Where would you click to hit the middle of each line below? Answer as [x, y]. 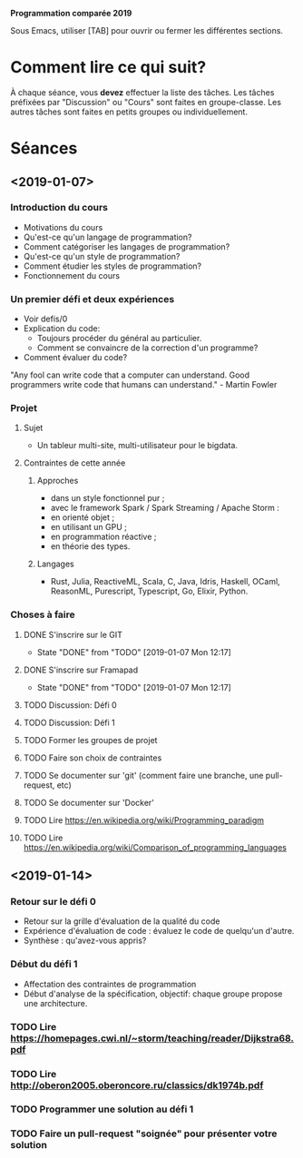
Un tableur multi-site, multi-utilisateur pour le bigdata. [137, 446]
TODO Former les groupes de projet [90, 740]
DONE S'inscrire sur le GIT [73, 634]
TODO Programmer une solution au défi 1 [102, 1109]
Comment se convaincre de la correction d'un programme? [147, 348]
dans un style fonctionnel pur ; [108, 498]
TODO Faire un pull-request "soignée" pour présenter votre [144, 1133]
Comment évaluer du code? [75, 358]
